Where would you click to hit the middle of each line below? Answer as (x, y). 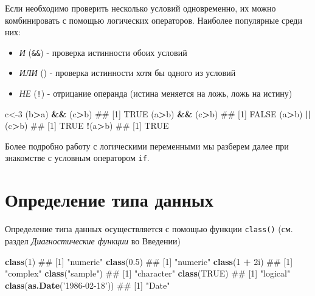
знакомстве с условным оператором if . (77, 158)
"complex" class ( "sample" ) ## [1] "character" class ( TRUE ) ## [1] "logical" (148, 273)
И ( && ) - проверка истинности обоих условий (103, 52)
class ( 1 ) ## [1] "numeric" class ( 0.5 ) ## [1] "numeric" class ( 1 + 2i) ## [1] (149, 261)
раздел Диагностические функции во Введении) (93, 240)
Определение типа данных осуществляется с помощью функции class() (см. (149, 229)
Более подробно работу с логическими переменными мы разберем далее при (147, 146)
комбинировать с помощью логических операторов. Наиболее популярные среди (154, 20)
